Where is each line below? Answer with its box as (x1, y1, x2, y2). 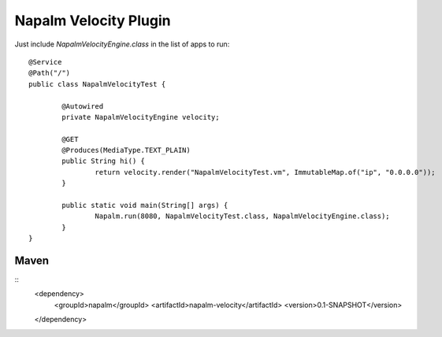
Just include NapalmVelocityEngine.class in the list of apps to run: (14, 39, 230, 49)
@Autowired (61, 102, 104, 110)
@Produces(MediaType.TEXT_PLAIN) (61, 146, 191, 155)
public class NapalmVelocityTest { (28, 80, 166, 88)
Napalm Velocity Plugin (14, 12, 171, 29)
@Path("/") (28, 69, 71, 78)
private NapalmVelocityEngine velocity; (61, 113, 220, 121)
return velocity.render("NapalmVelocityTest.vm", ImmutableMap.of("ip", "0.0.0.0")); (95, 168, 436, 176)
